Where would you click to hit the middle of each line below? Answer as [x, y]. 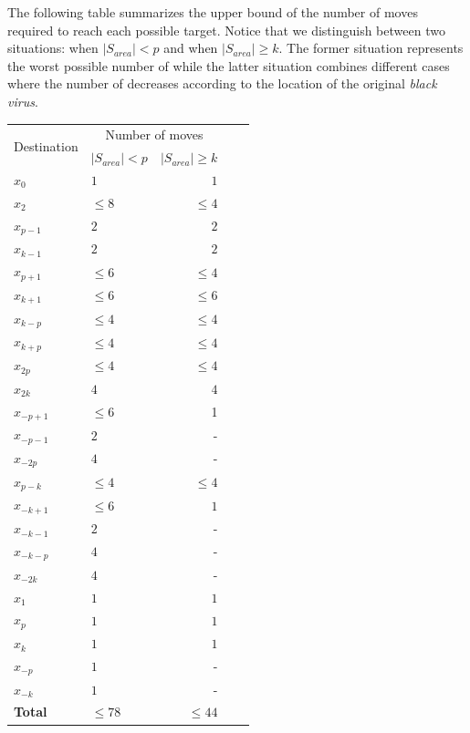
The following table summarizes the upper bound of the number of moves [213, 12]
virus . [23, 101]
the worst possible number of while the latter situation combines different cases [229, 65]
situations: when [53, 48]
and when [191, 48]
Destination [46, 145]
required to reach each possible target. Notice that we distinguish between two [226, 30]
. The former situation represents [371, 48]
